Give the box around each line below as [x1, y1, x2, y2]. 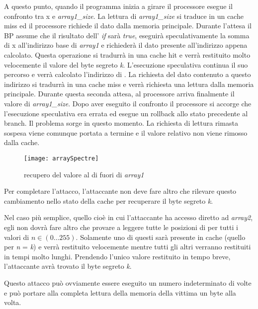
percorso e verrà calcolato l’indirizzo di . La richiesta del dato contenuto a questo [4, 69, 251, 79]
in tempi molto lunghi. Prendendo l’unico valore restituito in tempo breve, [4, 251, 231, 261]
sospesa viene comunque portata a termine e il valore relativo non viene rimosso [4, 127, 248, 138]
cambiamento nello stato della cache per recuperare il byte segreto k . [4, 195, 213, 206]
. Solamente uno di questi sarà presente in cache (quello [76, 232, 246, 242]
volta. [4, 297, 21, 308]
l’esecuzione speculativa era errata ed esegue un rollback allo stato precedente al [4, 108, 248, 118]
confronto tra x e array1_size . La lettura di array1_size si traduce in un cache [4, 10, 244, 21]
